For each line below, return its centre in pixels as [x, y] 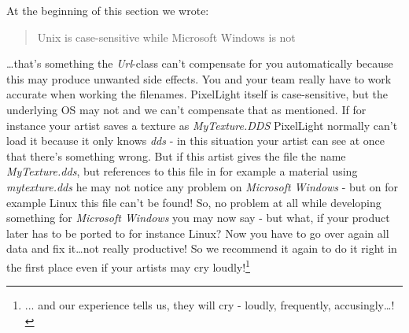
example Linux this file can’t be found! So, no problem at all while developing [194, 202]
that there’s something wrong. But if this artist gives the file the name [176, 155]
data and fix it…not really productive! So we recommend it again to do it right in [202, 248]
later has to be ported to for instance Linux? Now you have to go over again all [198, 233]
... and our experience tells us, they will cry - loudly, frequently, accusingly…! [210, 305]
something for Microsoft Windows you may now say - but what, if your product [198, 218]
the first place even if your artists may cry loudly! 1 [128, 265]
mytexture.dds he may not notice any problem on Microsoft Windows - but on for [202, 186]
